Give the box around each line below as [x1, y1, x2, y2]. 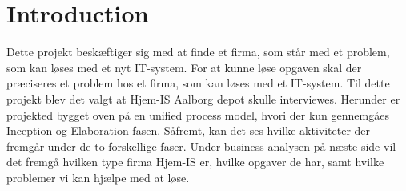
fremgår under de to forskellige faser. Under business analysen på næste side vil [6, 137, 396, 154]
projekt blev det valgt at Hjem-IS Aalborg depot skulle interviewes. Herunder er [6, 90, 400, 107]
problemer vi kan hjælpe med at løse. [6, 169, 190, 185]
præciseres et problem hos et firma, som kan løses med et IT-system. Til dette [6, 75, 390, 91]
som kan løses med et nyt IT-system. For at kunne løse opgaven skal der [6, 59, 362, 75]
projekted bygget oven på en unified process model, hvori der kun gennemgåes [6, 106, 389, 123]
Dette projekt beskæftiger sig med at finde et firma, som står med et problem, [6, 43, 390, 60]
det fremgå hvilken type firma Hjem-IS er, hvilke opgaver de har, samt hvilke [6, 153, 384, 170]
